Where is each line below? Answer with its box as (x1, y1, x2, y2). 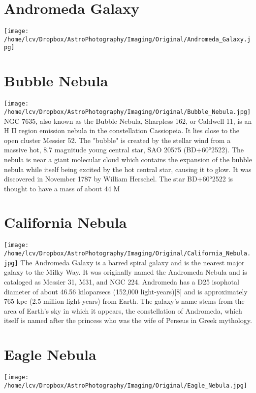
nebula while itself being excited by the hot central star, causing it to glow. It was (4, 164, 252, 174)
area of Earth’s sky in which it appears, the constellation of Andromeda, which (4, 305, 242, 316)
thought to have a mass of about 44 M (4, 183, 120, 193)
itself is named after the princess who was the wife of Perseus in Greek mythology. (4, 315, 252, 325)
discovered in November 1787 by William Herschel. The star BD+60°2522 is (4, 174, 233, 184)
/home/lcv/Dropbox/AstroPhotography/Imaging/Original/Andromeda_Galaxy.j (4, 36, 251, 43)
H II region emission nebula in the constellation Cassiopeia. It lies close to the (4, 125, 240, 136)
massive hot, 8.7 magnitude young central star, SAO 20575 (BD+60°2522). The (4, 144, 244, 155)
